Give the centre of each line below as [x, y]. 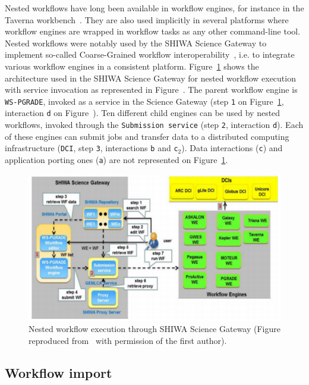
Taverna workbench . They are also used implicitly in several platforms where [147, 19]
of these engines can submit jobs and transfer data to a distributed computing [147, 136]
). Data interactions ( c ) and [232, 148]
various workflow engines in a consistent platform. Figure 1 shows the [132, 66]
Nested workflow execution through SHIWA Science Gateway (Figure [154, 329]
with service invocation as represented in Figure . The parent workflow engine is [151, 90]
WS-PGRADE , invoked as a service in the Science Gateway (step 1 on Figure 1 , [144, 101]
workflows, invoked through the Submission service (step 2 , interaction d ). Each [154, 125]
